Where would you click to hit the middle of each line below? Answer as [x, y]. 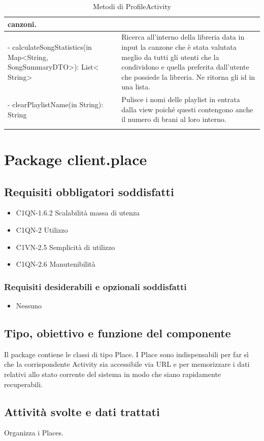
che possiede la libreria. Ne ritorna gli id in [188, 76]
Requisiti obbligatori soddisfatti [89, 191]
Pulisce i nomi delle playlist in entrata [181, 99]
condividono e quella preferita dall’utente [185, 67]
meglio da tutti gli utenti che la [170, 57]
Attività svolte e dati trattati [82, 411]
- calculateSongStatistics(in [50, 47]
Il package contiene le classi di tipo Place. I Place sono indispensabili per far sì [126, 354]
